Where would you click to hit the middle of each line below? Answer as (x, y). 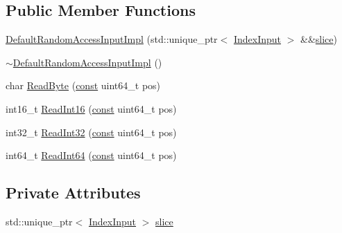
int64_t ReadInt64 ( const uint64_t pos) (91, 155)
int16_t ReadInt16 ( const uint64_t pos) (91, 108)
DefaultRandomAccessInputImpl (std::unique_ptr (112, 39)
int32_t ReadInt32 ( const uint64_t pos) (91, 132)
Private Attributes (73, 193)
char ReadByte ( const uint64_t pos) (83, 85)
